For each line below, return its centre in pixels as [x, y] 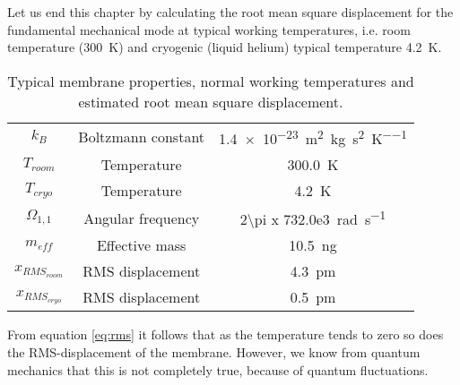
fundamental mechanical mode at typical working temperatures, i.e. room [209, 29]
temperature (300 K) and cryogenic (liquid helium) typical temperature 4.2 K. [225, 47]
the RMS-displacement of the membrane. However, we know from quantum [214, 352]
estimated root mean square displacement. [211, 101]
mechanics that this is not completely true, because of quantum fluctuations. [218, 369]
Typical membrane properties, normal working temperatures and [211, 81]
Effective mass [141, 245]
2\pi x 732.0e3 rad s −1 [313, 218]
